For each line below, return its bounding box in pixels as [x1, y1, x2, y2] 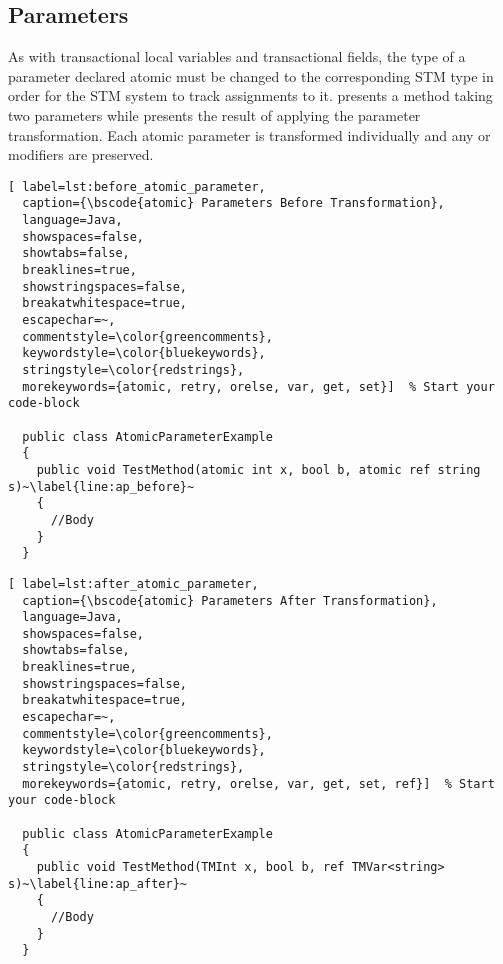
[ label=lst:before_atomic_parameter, [8, 179, 266, 194]
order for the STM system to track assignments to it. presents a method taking [8, 85, 493, 106]
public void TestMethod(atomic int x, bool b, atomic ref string [36, 462, 481, 477]
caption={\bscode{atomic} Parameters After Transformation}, [22, 593, 438, 608]
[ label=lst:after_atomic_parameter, [8, 576, 259, 591]
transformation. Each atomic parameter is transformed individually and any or [8, 124, 491, 145]
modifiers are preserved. [8, 144, 154, 165]
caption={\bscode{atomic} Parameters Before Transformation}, [22, 196, 445, 211]
